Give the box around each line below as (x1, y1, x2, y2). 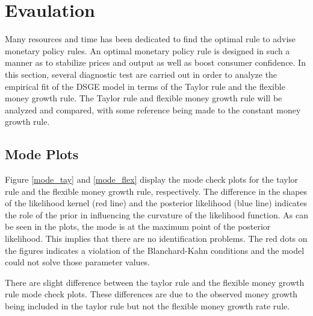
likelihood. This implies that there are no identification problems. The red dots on (5, 232, 308, 245)
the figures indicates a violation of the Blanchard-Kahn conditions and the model (5, 244, 305, 256)
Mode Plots (5, 145, 79, 163)
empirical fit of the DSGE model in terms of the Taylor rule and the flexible (5, 80, 285, 92)
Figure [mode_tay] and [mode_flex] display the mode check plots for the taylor (5, 173, 299, 186)
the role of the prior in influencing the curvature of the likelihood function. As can (5, 208, 308, 221)
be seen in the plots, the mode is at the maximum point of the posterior (5, 220, 271, 233)
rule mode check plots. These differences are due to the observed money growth (5, 288, 298, 300)
